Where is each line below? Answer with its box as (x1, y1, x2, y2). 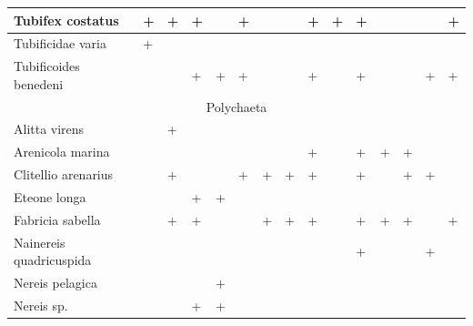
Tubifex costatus (14, 10, 119, 29)
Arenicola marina (14, 142, 110, 161)
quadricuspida (14, 250, 92, 270)
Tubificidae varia (14, 34, 106, 53)
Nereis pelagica (14, 273, 97, 292)
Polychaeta (206, 97, 267, 116)
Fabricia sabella (14, 209, 101, 229)
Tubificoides (14, 56, 80, 76)
